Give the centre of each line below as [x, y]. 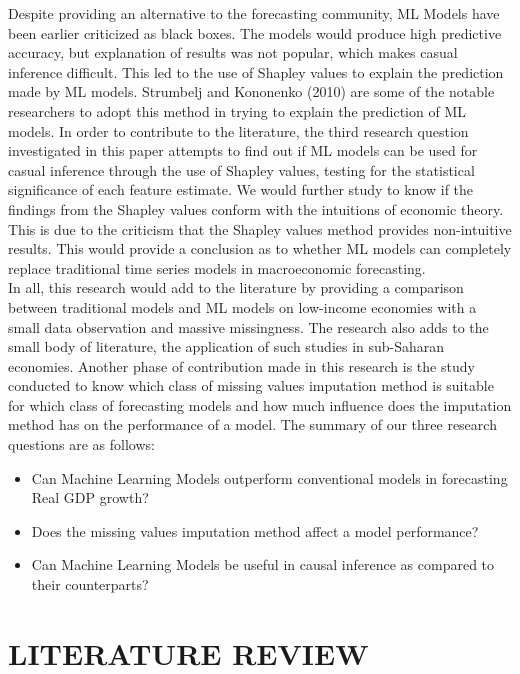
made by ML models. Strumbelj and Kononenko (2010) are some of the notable [251, 91]
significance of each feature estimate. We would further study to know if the [241, 189]
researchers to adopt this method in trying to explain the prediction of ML [237, 110]
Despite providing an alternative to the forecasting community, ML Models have [254, 13]
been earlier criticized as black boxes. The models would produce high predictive [255, 32]
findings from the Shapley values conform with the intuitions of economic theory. [256, 208]
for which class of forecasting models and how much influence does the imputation [260, 404]
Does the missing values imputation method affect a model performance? [255, 530]
